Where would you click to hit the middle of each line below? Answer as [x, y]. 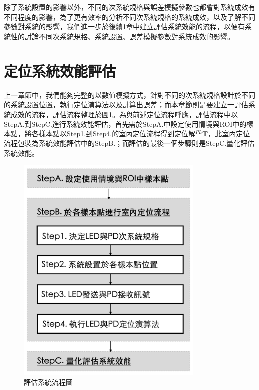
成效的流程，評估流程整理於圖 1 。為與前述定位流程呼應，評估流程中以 [124, 114]
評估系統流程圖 [48, 381]
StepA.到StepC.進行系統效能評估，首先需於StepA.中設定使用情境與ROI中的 [125, 124]
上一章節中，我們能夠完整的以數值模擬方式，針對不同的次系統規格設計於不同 [129, 94]
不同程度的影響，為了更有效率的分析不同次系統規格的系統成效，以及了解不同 [129, 17]
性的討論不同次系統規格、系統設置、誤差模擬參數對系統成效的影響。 [122, 36]
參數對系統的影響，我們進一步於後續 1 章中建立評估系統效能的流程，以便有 [124, 27]
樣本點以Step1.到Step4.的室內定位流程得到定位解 [117, 133]
